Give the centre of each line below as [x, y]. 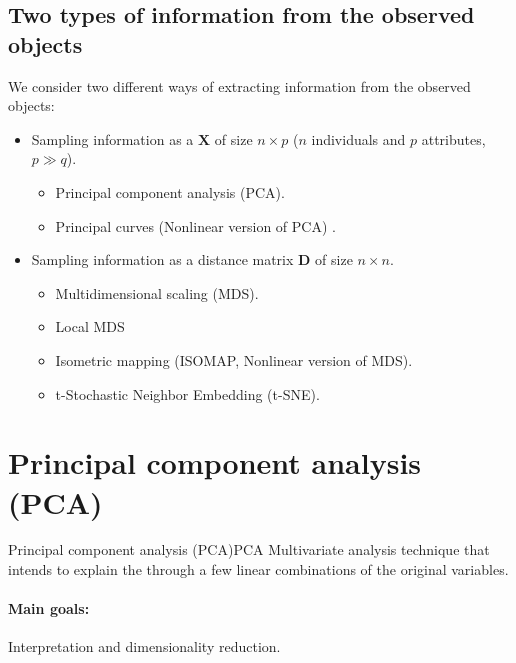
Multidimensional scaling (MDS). [157, 292]
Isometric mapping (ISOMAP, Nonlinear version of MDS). [234, 359]
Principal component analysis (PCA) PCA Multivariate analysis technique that [249, 549]
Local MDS [90, 326]
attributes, [453, 138]
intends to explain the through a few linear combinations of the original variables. [258, 569]
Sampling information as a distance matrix [162, 259]
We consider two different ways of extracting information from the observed [239, 85]
